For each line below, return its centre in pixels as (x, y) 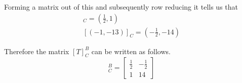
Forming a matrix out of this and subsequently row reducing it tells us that (121, 7)
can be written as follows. (131, 51)
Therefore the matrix (37, 51)
